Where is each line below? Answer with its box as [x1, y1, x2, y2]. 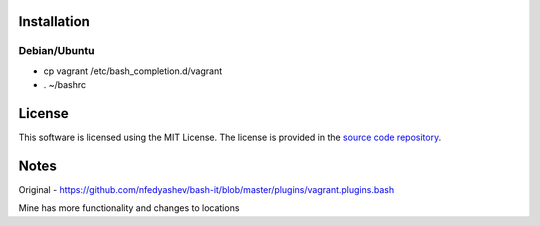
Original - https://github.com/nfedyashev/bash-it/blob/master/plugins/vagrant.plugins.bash [18, 183, 395, 195]
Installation [18, 13, 90, 30]
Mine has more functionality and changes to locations [18, 202, 240, 214]
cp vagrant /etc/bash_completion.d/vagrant [43, 65, 223, 77]
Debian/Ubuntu [18, 44, 95, 58]
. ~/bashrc [43, 79, 87, 91]
